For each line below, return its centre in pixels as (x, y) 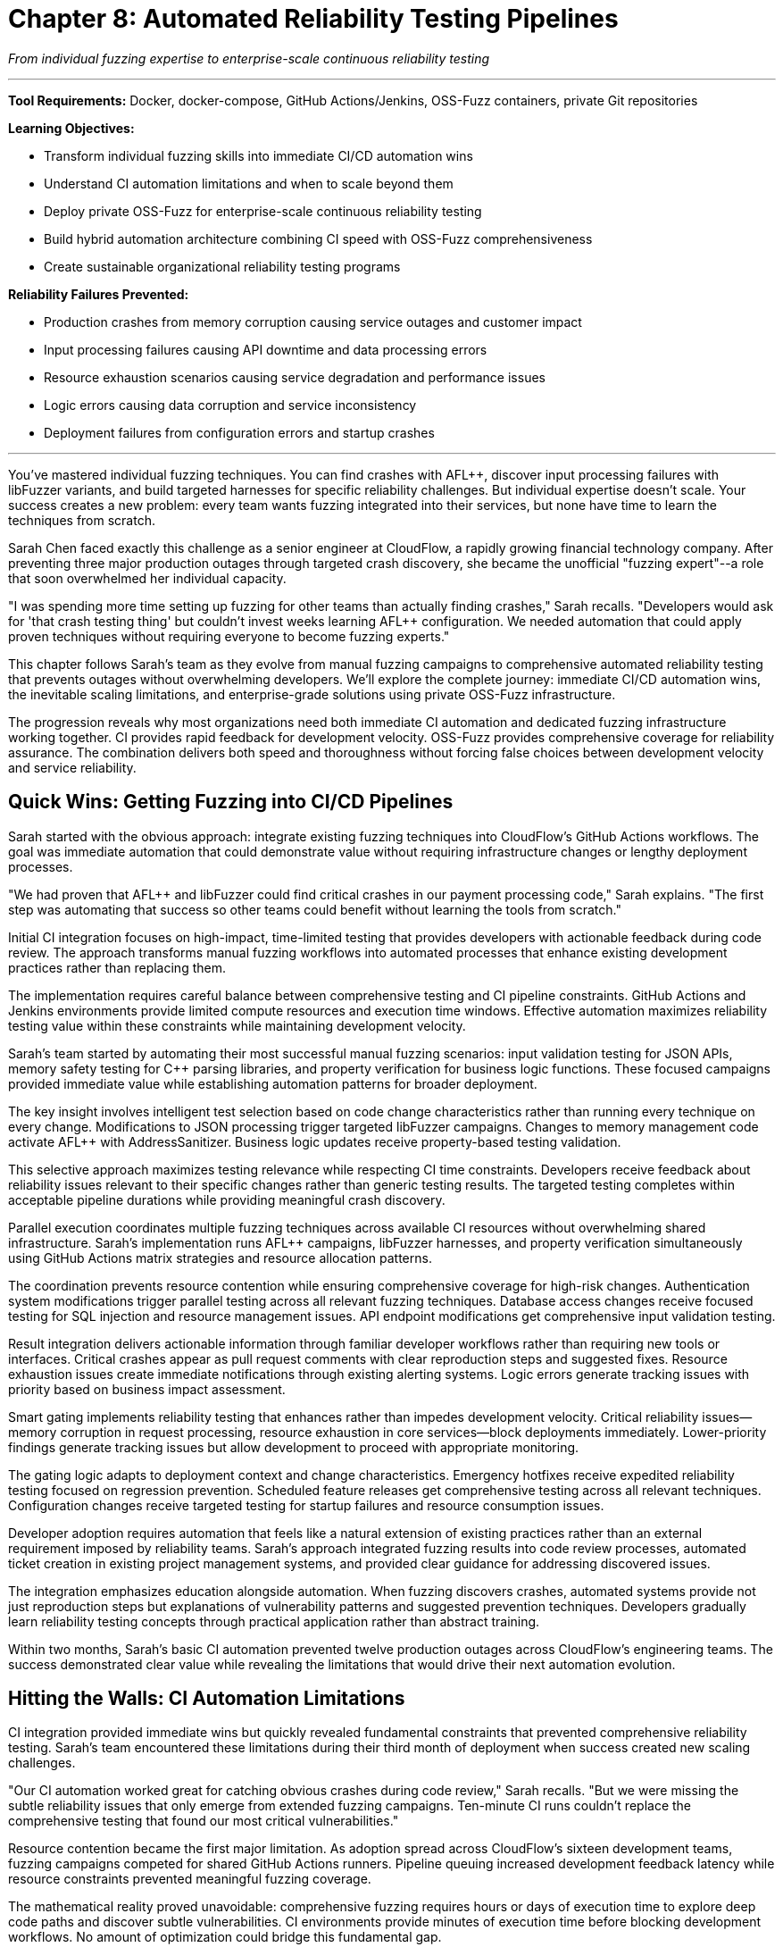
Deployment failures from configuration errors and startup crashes (239, 432)
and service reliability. (72, 767)
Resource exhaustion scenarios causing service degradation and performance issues (295, 377)
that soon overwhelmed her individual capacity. (147, 578)
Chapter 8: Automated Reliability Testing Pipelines (313, 19)
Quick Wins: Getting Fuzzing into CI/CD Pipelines (231, 802)
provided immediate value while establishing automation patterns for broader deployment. (273, 1083)
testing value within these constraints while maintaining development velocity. (237, 1025)
